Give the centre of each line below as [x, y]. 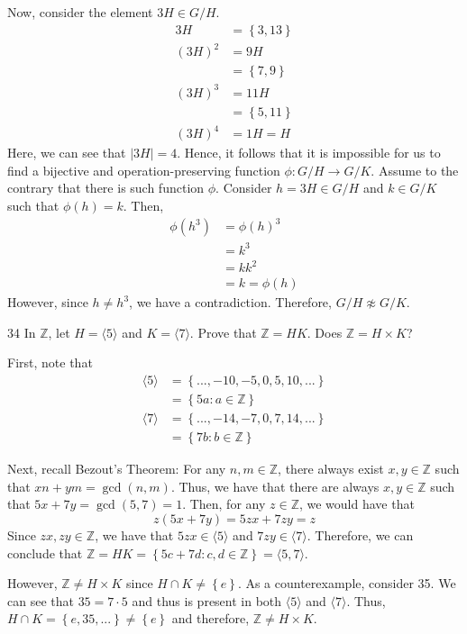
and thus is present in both [207, 600]
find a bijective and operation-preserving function [144, 170]
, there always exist [331, 469]
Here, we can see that [67, 153]
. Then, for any [224, 504]
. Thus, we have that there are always [275, 486]
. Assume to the [415, 170]
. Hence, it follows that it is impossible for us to [309, 153]
